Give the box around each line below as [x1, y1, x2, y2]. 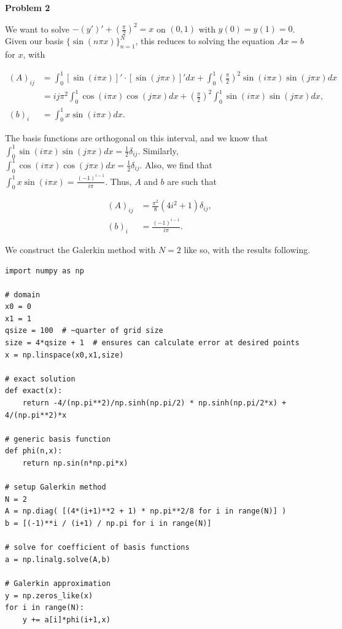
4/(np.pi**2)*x [5, 410, 67, 420]
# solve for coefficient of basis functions [5, 543, 190, 552]
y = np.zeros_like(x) [5, 591, 93, 600]
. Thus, [105, 174, 132, 187]
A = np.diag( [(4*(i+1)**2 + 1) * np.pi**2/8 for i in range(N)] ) [5, 507, 287, 516]
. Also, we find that [139, 158, 212, 171]
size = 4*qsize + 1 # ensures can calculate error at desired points [5, 338, 300, 348]
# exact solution [5, 374, 76, 383]
